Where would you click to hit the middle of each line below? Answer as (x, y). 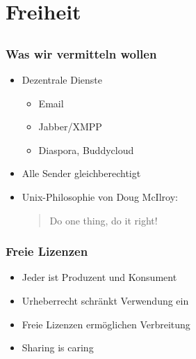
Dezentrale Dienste (62, 80)
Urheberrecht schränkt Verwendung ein (105, 301)
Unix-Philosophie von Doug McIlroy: (100, 197)
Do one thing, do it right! (104, 220)
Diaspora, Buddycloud (86, 150)
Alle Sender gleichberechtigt (81, 173)
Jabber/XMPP (70, 127)
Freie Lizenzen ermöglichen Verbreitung (106, 324)
